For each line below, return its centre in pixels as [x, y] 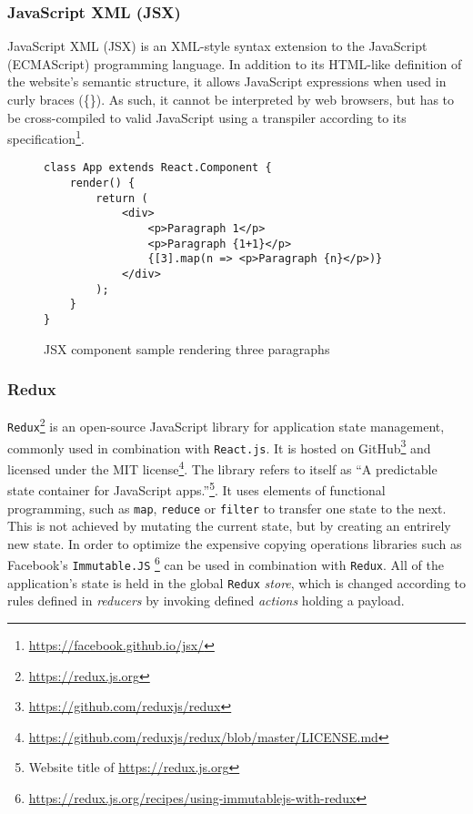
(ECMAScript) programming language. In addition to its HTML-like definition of [235, 63]
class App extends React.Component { [158, 168]
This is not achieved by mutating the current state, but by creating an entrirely [229, 526]
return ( [122, 198]
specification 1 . [46, 137]
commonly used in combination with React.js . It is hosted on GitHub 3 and [219, 446]
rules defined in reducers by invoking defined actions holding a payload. [206, 600]
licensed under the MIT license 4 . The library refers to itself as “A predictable [222, 468]
